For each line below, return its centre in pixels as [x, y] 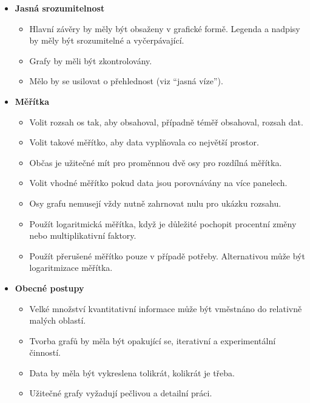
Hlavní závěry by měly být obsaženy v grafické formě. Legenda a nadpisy [165, 28]
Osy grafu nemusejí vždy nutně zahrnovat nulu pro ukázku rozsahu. [155, 203]
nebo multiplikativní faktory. [83, 235]
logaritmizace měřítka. [71, 268]
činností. [45, 352]
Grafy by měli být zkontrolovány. [91, 60]
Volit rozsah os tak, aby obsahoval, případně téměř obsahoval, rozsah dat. [166, 122]
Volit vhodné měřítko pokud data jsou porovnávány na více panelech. [158, 183]
